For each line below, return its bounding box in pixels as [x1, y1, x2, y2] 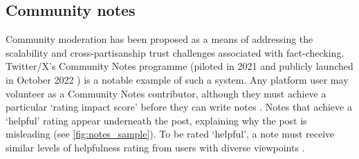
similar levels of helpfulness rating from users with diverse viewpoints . [6, 140, 305, 154]
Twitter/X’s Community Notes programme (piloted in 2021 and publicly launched [6, 59, 353, 73]
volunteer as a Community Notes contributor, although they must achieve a [6, 86, 326, 100]
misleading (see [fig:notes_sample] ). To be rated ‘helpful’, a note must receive [6, 127, 335, 141]
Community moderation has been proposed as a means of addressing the [6, 32, 313, 46]
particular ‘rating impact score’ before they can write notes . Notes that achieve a [6, 100, 352, 114]
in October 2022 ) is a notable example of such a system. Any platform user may [6, 72, 349, 86]
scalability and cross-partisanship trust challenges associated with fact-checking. [6, 45, 344, 59]
